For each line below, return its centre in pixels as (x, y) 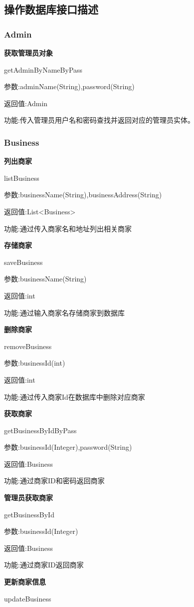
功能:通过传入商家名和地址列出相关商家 (68, 228)
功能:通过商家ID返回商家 (44, 565)
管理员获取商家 (28, 498)
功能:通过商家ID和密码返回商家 (54, 481)
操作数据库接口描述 (51, 9)
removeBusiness (28, 346)
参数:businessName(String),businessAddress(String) (83, 195)
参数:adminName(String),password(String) (69, 86)
